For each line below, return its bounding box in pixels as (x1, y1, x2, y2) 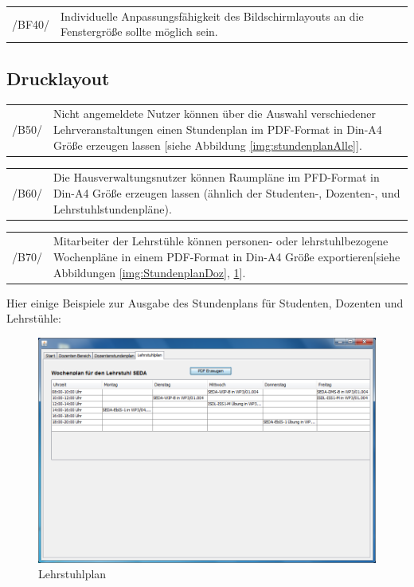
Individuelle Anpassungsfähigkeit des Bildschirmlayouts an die (61, 7, 364, 24)
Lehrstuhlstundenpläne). (53, 200, 172, 217)
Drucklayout (6, 65, 110, 90)
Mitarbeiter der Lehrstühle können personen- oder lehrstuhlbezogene (53, 233, 389, 249)
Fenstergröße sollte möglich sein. (61, 23, 218, 40)
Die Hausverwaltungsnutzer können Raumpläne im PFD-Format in (53, 169, 380, 186)
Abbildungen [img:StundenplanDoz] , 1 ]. (53, 264, 246, 280)
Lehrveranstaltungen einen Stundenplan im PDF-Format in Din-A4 (53, 120, 382, 137)
